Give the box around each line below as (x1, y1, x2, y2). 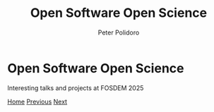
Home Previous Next (7, 97, 68, 106)
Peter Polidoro (97, 28, 140, 37)
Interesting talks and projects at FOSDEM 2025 (7, 83, 144, 92)
